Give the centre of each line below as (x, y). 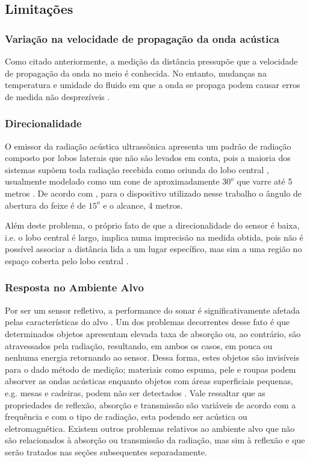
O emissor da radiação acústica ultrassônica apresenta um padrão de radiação (148, 146)
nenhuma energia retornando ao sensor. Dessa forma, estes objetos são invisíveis (152, 357)
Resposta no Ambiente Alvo (74, 287)
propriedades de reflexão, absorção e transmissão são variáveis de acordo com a (150, 404)
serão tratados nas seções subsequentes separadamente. (106, 451)
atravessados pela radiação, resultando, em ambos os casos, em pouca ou (139, 345)
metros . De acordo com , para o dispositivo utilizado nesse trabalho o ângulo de (153, 193)
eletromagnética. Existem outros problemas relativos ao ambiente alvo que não (150, 428)
